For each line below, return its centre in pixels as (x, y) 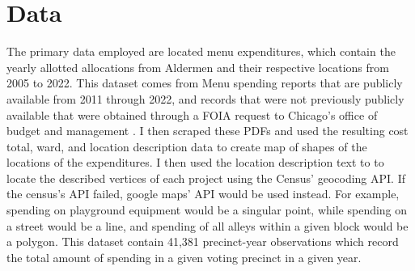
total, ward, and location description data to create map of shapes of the (187, 146)
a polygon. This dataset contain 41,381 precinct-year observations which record (203, 241)
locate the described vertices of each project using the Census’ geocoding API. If (206, 178)
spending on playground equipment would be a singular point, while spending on (207, 210)
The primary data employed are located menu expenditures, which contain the (201, 51)
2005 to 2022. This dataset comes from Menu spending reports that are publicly (205, 83)
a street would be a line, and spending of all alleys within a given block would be (207, 225)
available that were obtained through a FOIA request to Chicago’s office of (192, 114)
